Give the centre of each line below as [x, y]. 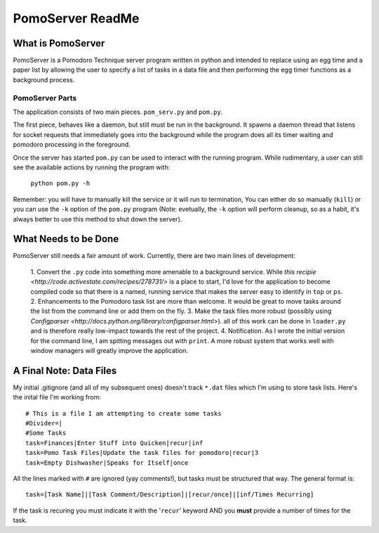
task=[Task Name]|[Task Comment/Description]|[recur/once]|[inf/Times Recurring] [170, 495]
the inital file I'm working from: [57, 397]
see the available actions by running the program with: [92, 167]
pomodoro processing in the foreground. [72, 145]
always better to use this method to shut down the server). [98, 219]
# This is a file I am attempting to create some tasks [124, 413]
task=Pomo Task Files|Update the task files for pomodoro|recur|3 [142, 453]
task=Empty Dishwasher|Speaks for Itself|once [107, 463]
